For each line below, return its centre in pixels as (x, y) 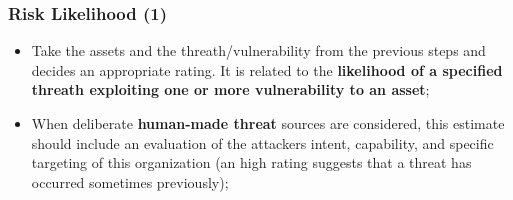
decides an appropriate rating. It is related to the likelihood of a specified (267, 69)
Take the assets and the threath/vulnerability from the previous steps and (258, 50)
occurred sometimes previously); (130, 181)
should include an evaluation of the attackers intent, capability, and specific (262, 142)
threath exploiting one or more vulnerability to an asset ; (230, 89)
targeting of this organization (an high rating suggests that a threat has (251, 162)
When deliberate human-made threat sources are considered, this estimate (268, 123)
